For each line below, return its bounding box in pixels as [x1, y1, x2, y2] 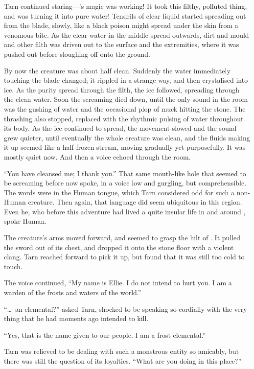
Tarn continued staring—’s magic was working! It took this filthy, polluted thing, [4, 1, 247, 11]
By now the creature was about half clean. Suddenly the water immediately [4, 65, 231, 75]
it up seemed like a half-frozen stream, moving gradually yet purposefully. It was [4, 142, 246, 152]
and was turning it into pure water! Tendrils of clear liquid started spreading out [4, 10, 246, 21]
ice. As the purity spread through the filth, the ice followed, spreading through [4, 84, 240, 94]
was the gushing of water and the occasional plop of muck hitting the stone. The [4, 103, 246, 114]
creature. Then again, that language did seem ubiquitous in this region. [28, 197, 242, 207]
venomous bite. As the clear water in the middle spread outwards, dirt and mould [4, 29, 249, 40]
